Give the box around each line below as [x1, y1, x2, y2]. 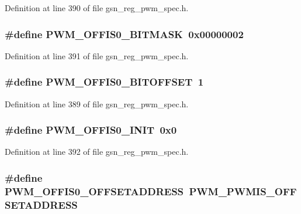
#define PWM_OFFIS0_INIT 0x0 [5, 123, 177, 137]
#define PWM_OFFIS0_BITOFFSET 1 [5, 74, 204, 89]
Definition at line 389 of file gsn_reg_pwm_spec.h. [5, 97, 189, 110]
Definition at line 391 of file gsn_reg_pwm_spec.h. [5, 49, 189, 62]
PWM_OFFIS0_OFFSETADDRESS [5, 184, 184, 198]
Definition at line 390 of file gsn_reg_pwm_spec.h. [5, 2, 189, 13]
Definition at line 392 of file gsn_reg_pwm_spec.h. [5, 145, 189, 158]
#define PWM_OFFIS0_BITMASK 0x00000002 [5, 26, 244, 41]
